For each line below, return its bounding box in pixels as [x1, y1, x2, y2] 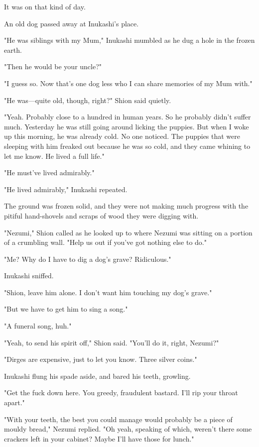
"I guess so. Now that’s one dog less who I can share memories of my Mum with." [4, 78, 253, 88]
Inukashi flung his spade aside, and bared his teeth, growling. [4, 370, 191, 381]
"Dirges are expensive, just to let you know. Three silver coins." [4, 354, 197, 364]
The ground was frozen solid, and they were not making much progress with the [4, 201, 249, 211]
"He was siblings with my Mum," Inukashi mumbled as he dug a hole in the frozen [4, 35, 255, 45]
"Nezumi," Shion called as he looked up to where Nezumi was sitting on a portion [4, 227, 253, 237]
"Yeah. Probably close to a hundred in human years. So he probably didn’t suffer [4, 112, 251, 122]
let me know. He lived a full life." [4, 150, 105, 161]
